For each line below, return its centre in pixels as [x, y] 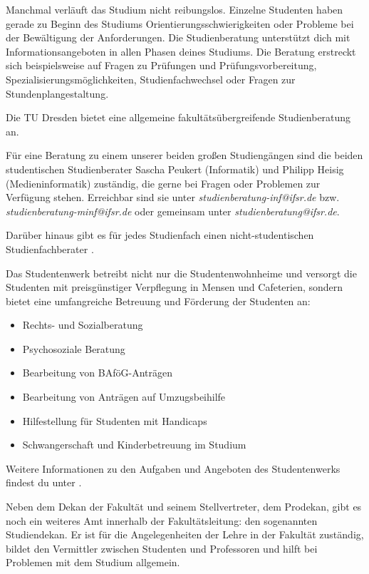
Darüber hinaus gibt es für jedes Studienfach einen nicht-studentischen [160, 235]
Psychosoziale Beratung [74, 348]
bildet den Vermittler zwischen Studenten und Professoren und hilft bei [162, 548]
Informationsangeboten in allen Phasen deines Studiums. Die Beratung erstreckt [181, 51]
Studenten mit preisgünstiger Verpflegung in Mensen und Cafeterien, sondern [175, 287]
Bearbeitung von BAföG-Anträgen [97, 373]
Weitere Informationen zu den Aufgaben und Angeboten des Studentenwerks [173, 468]
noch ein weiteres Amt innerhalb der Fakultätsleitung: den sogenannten [162, 520]
